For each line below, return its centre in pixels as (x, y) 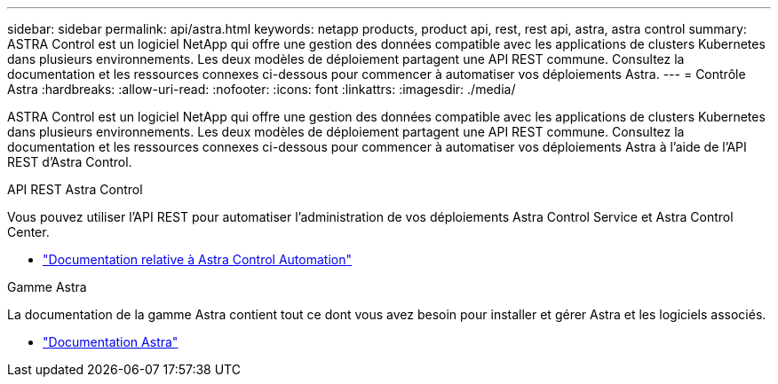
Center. (28, 232)
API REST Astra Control (75, 189)
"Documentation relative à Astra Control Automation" (197, 259)
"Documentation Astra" (111, 342)
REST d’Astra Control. (70, 162)
